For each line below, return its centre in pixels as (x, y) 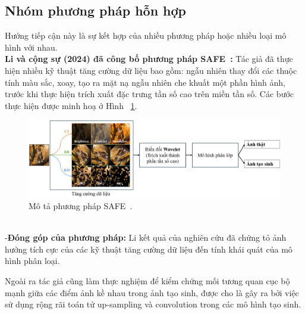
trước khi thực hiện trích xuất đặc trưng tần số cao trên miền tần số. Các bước (150, 94)
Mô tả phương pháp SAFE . (81, 206)
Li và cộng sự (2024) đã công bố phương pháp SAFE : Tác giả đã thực (149, 59)
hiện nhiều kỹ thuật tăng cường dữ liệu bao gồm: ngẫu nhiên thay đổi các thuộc (151, 70)
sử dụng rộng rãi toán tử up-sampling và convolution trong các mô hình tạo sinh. (153, 304)
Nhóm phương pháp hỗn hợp (96, 10)
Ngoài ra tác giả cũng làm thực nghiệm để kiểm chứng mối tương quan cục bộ (147, 281)
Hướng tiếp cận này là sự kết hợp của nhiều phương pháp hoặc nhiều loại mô (146, 35)
